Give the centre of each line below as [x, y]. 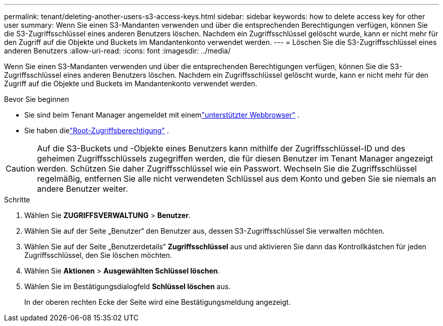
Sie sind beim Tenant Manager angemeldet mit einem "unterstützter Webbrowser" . [162, 115]
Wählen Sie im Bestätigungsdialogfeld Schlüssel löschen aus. [127, 286]
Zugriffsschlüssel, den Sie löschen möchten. [98, 255]
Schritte [17, 200]
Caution [20, 169]
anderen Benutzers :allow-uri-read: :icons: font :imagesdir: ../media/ [117, 51]
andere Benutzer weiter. [82, 189]
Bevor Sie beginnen [37, 99]
